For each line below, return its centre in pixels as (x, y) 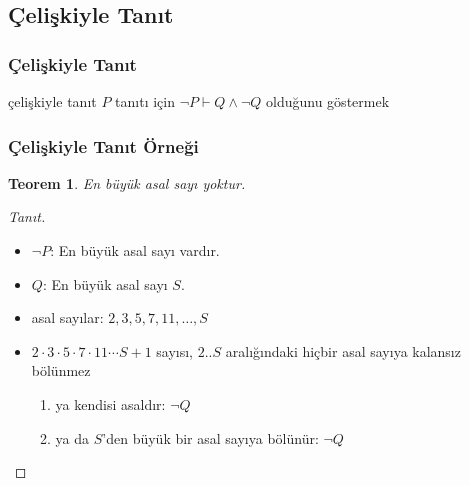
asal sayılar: (67, 317)
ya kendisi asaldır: (110, 403)
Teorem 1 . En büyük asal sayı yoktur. (127, 182)
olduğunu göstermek (328, 101)
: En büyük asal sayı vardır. (135, 250)
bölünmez (61, 370)
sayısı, (175, 350)
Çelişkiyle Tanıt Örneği (103, 145)
